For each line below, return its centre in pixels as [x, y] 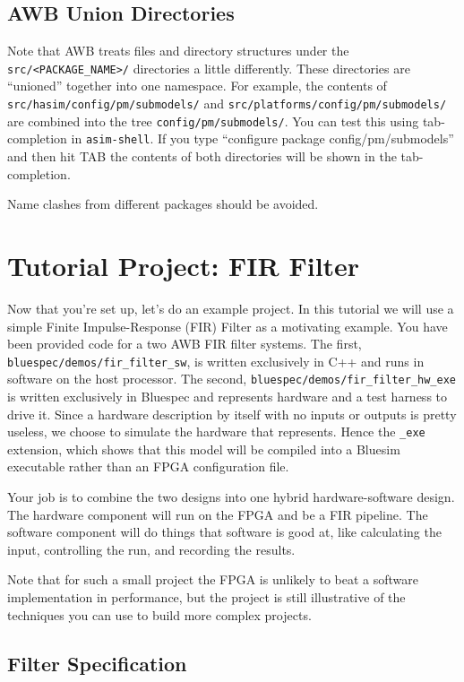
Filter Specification [97, 663]
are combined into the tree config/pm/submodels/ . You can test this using [213, 121]
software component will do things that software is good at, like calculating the [224, 532]
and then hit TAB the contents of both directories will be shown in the [202, 156]
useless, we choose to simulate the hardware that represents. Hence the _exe [216, 432]
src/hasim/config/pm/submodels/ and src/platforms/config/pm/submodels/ [227, 104]
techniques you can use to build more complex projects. [159, 614]
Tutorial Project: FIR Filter [184, 265]
